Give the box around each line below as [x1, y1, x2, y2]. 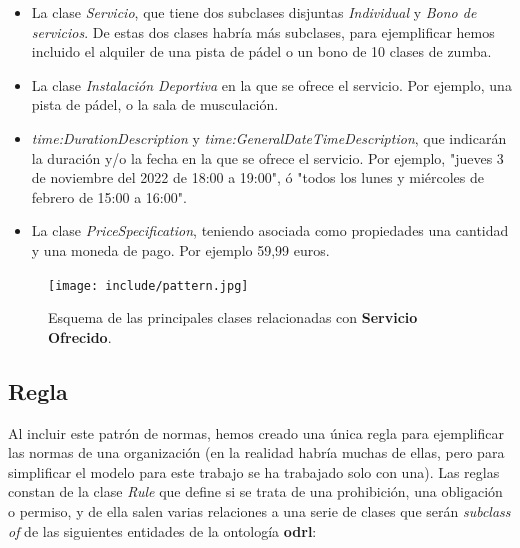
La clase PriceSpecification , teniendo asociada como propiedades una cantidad [31, 220, 509, 241]
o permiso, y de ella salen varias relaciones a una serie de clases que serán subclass [8, 500, 511, 521]
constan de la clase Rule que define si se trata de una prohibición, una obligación [8, 481, 503, 502]
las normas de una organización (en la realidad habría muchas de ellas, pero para [8, 442, 505, 463]
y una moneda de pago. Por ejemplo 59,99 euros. [31, 239, 330, 260]
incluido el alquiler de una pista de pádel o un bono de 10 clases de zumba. [31, 41, 492, 62]
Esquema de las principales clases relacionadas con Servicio [48, 307, 418, 328]
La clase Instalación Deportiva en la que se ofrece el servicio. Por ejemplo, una [31, 74, 512, 95]
